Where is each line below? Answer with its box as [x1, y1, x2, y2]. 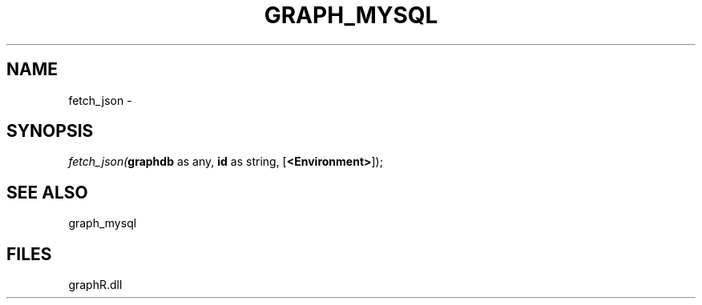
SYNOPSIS [6, 121, 94, 142]
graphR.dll [68, 278, 123, 292]
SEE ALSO [6, 182, 88, 203]
